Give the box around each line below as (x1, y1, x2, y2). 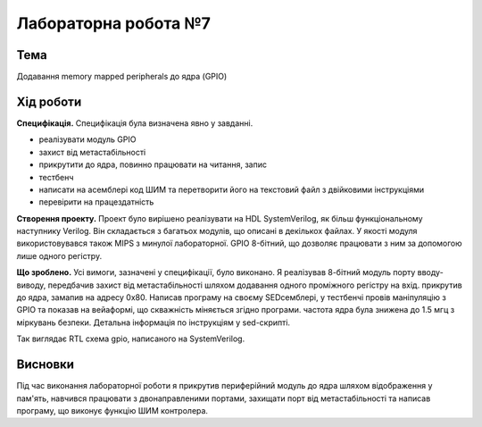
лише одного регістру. (16, 250, 103, 261)
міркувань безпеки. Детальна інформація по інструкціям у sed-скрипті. (16, 317, 290, 328)
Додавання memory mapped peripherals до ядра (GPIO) (16, 71, 228, 82)
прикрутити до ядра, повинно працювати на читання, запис (38, 159, 268, 170)
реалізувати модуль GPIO (38, 134, 137, 145)
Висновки (16, 357, 75, 373)
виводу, (16, 280, 46, 290)
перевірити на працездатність (38, 197, 154, 207)
